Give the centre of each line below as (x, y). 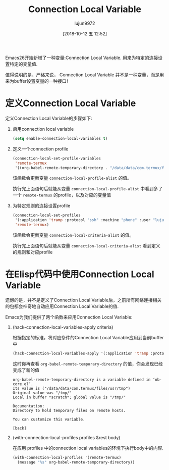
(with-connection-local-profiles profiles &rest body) (66, 437)
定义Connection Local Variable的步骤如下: (49, 118)
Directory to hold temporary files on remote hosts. (69, 410)
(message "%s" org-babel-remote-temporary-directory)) (76, 462)
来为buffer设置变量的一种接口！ (38, 81)
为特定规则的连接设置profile (41, 206)
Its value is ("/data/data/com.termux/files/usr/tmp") (71, 388)
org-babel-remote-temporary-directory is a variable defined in (81, 380)
